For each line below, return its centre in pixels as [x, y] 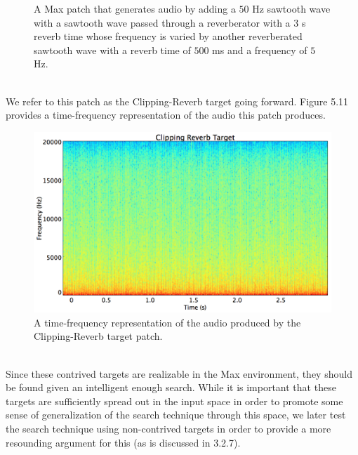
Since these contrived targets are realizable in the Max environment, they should [179, 373]
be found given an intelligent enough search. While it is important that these [171, 387]
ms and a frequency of [260, 50]
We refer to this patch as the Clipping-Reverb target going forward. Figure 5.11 [177, 101]
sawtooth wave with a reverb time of [112, 50]
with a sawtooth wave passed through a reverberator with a [162, 22]
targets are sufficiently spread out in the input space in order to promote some [174, 401]
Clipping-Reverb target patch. [98, 336]
